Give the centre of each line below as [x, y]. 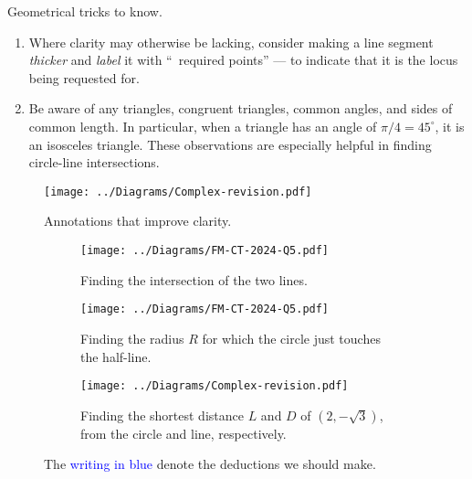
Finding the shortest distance [162, 415]
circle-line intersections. [94, 162]
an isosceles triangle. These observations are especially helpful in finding [230, 144]
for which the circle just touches [291, 338]
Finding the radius [132, 338]
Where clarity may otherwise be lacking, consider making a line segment [231, 42]
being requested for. [84, 77]
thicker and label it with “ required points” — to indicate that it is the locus [243, 60]
